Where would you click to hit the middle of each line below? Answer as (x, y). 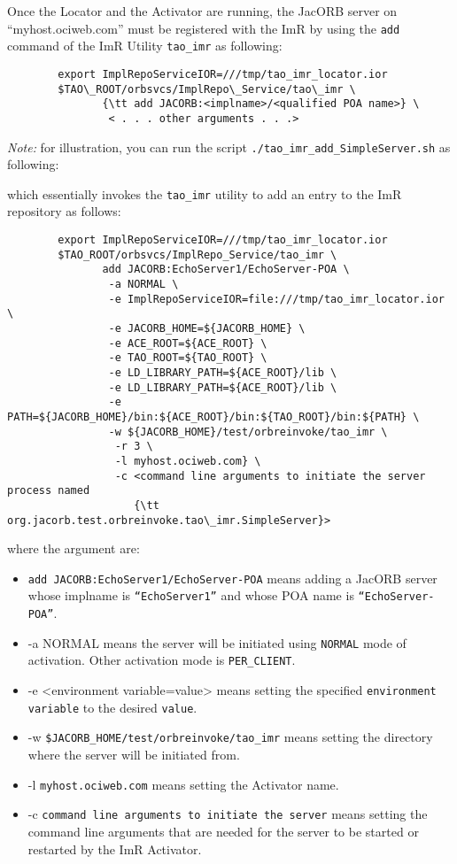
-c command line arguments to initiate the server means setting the (228, 814)
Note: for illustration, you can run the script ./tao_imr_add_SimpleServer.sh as (229, 147)
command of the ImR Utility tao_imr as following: (145, 46)
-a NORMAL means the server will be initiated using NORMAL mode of (217, 642)
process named (49, 491)
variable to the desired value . (112, 707)
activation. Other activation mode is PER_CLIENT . (162, 660)
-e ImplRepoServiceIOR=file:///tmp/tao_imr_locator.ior (276, 299)
